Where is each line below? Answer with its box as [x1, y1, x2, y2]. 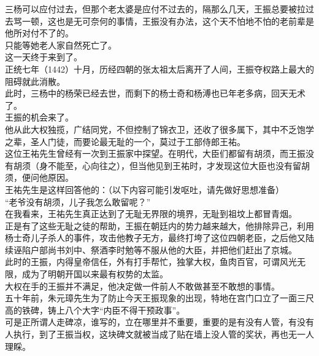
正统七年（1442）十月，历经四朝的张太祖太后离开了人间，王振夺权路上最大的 [5, 62, 314, 75]
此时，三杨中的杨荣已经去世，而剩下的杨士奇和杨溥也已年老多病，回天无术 [5, 87, 306, 100]
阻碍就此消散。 [5, 74, 65, 87]
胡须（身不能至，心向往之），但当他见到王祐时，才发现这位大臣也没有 [13, 159, 293, 172]
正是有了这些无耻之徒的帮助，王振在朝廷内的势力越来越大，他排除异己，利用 [5, 219, 314, 232]
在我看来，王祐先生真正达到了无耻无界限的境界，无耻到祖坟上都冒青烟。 [5, 207, 297, 220]
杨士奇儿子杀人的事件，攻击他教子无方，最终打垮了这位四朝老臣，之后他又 [5, 231, 306, 244]
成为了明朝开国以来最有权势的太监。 [21, 267, 168, 280]
